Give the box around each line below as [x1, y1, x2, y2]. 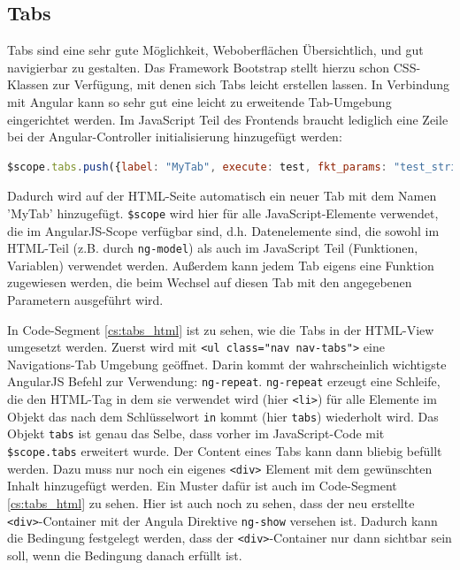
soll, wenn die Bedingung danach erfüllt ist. [7, 545, 242, 564]
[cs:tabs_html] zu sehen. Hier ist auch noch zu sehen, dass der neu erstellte [7, 494, 415, 513]
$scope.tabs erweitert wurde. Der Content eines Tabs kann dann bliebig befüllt [7, 442, 442, 460]
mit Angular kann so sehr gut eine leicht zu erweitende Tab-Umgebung [7, 92, 392, 110]
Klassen [7, 75, 49, 94]
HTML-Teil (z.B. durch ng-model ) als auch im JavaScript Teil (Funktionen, [7, 239, 418, 257]
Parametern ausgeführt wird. [7, 291, 164, 309]
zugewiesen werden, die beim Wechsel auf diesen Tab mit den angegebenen [7, 273, 412, 292]
